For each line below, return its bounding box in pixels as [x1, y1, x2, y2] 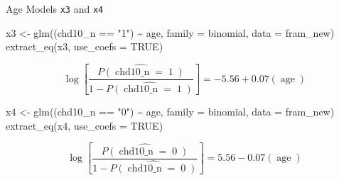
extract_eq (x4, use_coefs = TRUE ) [6, 118, 163, 133]
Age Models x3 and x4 [6, 1, 104, 16]
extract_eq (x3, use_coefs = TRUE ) [6, 39, 163, 54]
